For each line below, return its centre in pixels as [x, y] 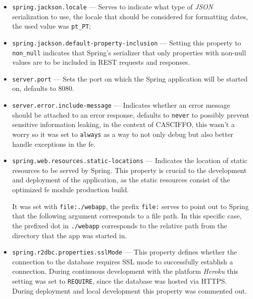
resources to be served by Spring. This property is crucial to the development [129, 170]
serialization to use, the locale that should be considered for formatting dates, [130, 16]
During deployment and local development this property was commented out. [129, 290]
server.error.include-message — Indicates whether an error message [121, 105]
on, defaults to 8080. [43, 88]
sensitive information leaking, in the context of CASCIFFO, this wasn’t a [123, 124]
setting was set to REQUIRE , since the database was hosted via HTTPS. [120, 281]
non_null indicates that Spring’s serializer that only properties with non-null [129, 52]
